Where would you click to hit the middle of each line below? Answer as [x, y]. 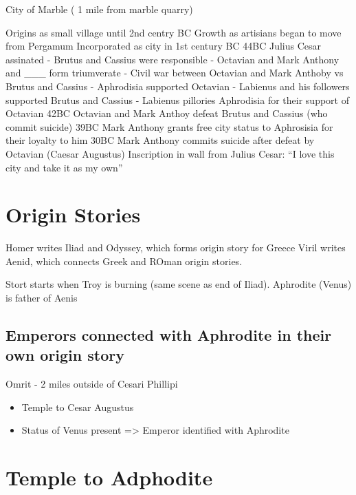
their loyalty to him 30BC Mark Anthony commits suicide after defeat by [160, 140]
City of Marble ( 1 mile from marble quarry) [99, 9]
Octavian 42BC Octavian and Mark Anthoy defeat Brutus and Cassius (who [167, 113]
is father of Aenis [42, 298]
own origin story [65, 355]
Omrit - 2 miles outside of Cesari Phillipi [92, 384]
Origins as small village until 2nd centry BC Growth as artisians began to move [174, 32]
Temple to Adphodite [109, 477]
